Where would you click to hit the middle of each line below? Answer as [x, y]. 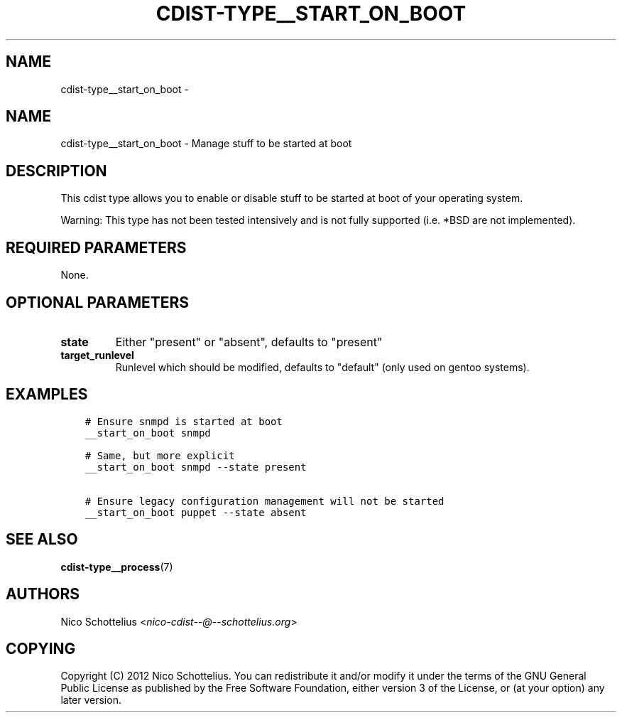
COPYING [41, 648]
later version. [91, 700]
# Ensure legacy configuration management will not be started [264, 501]
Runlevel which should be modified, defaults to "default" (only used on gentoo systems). [322, 367]
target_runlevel [97, 355]
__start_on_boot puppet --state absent [196, 512]
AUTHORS [43, 594]
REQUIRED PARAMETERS [96, 247]
